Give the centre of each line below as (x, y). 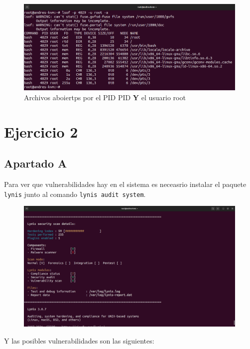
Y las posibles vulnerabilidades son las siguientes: (79, 340)
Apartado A (36, 163)
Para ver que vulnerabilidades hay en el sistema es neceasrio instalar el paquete (125, 184)
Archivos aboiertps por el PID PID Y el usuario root (105, 97)
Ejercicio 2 (41, 131)
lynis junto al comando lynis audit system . (75, 194)
